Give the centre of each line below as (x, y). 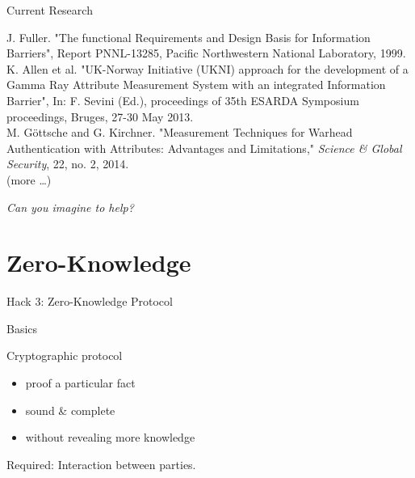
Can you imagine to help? (70, 207)
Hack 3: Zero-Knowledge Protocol (90, 301)
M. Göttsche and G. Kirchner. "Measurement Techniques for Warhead (180, 132)
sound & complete (70, 410)
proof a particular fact (80, 383)
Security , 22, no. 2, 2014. (68, 164)
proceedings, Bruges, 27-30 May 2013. (100, 116)
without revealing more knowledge (110, 437)
